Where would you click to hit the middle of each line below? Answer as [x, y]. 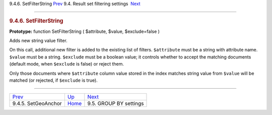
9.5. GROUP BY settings [116, 103]
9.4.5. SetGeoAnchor [37, 103]
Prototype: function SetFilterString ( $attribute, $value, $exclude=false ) [84, 31]
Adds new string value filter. [38, 41]
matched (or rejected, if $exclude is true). [53, 80]
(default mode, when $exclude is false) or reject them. [67, 64]
